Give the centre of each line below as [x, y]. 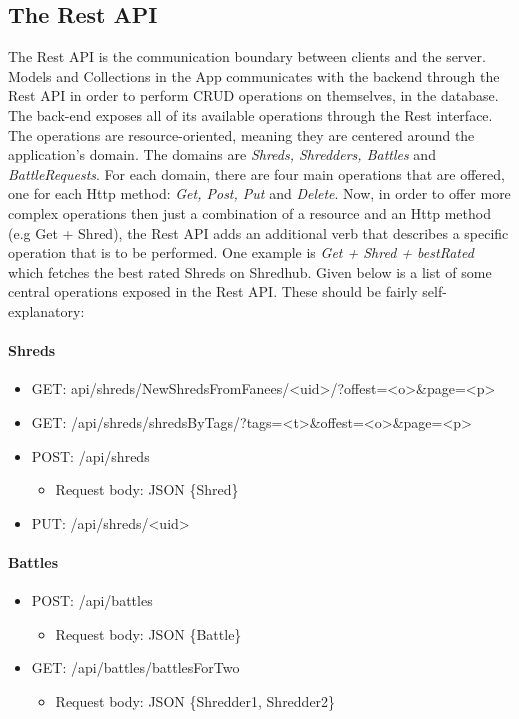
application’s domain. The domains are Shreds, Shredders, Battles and [222, 154]
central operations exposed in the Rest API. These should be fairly [213, 291]
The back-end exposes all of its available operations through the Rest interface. [250, 114]
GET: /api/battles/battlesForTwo [135, 667]
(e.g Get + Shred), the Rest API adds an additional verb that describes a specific [258, 232]
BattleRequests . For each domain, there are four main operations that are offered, [256, 173]
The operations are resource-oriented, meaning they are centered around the [241, 134]
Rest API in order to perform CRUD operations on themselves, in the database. [253, 95]
